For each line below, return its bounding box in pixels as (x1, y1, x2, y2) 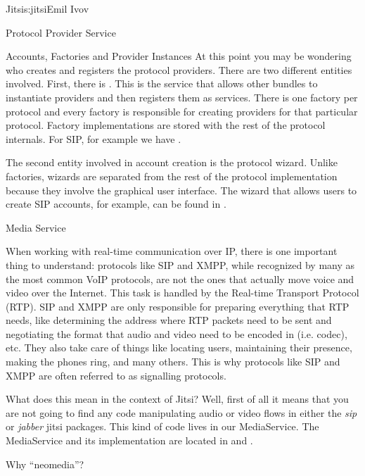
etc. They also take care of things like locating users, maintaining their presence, (6, 340, 352, 355)
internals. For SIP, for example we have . (6, 131, 181, 146)
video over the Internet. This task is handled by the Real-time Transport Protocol (6, 285, 359, 300)
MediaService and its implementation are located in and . (6, 433, 253, 448)
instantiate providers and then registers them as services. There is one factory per (6, 89, 358, 104)
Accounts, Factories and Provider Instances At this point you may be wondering (6, 49, 352, 63)
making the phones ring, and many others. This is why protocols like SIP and (6, 354, 340, 369)
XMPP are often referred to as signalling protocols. (6, 368, 226, 382)
